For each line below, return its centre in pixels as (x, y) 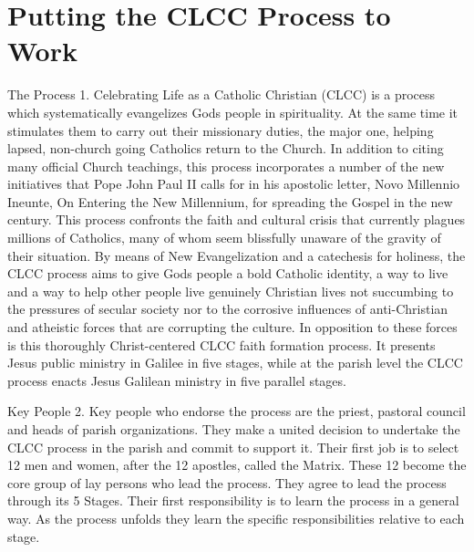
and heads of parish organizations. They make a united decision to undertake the (234, 429)
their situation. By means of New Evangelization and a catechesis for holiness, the (237, 255)
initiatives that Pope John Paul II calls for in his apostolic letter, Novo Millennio (234, 184)
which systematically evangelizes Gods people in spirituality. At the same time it (233, 112)
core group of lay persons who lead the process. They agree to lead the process (227, 482)
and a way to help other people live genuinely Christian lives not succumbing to (231, 291)
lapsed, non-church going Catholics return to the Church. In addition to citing (226, 148)
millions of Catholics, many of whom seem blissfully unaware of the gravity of (224, 238)
